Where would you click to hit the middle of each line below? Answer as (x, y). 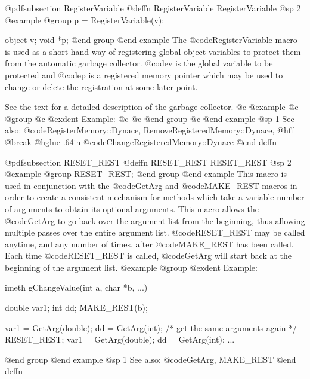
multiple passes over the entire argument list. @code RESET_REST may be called (155, 232)
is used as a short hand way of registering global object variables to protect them (153, 51)
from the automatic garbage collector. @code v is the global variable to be (139, 63)
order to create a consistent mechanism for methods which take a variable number (155, 197)
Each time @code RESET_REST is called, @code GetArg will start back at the (148, 256)
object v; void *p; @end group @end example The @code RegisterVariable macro (151, 40)
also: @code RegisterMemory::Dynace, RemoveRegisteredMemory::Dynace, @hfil (150, 130)
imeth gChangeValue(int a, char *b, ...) (76, 287)
